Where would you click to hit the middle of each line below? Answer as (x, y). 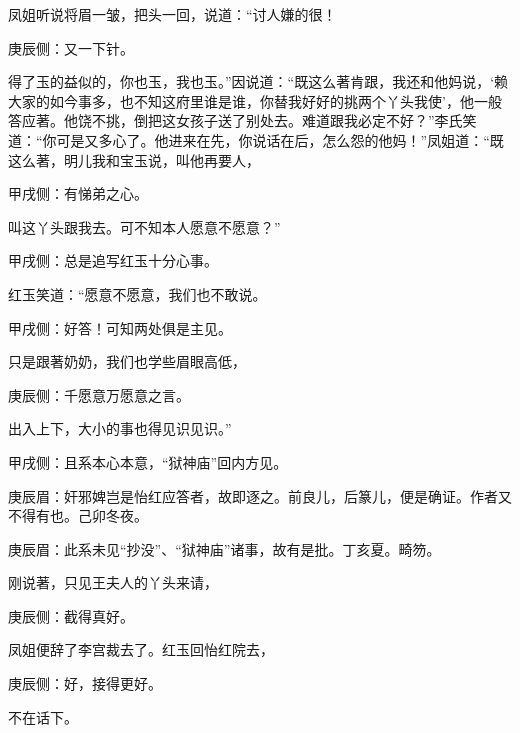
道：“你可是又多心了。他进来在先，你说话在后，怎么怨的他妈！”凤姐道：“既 (256, 139)
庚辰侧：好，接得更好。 (85, 683)
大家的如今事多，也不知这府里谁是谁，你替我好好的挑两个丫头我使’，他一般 (255, 100)
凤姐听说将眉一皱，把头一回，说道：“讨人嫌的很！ (172, 14)
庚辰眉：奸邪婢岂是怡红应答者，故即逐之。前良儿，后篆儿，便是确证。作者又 (260, 495)
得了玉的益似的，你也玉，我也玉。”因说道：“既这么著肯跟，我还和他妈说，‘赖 (258, 81)
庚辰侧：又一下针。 (71, 47)
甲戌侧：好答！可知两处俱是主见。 (120, 327)
